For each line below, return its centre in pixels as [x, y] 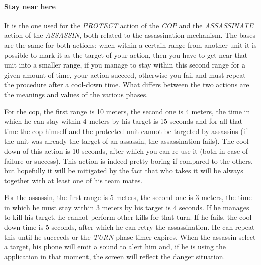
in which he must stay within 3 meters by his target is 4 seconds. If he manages [127, 207]
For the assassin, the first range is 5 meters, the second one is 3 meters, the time [128, 197]
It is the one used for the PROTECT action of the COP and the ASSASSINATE [129, 25]
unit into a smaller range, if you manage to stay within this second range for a [125, 65]
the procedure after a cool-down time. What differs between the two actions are [127, 84]
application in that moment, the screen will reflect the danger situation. [115, 256]
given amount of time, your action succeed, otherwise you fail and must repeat [125, 74]
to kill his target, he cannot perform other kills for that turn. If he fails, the [121, 217]
